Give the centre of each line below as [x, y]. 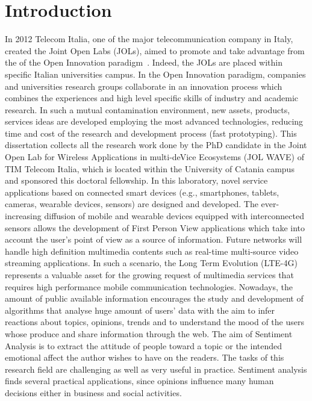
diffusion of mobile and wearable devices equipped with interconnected [174, 216]
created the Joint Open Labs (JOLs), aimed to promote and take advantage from [155, 50]
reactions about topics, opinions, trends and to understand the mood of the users [154, 322]
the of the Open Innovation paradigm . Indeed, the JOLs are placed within [144, 62]
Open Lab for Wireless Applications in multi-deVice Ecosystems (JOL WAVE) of [154, 157]
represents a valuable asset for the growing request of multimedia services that [149, 275]
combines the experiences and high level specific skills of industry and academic [152, 98]
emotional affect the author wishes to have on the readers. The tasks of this [145, 357]
